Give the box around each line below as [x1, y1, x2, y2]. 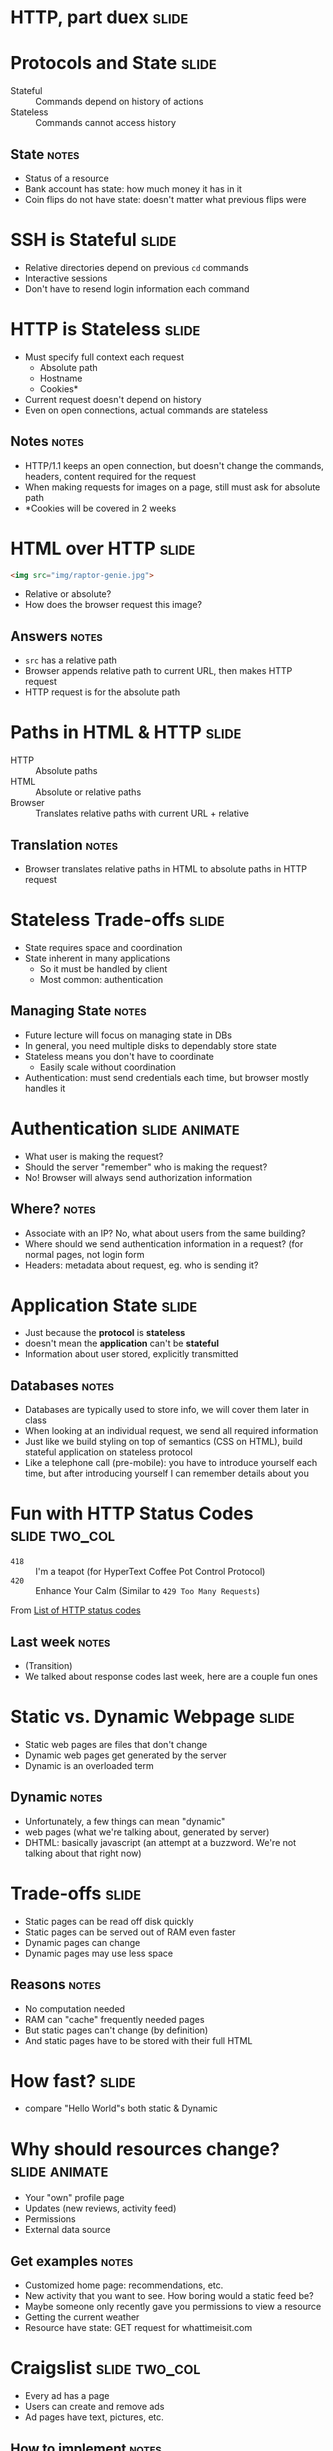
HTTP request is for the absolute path [24, 686, 181, 698]
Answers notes [10, 627, 103, 645]
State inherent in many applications [24, 952, 171, 964]
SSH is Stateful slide [10, 229, 177, 251]
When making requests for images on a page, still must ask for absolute [24, 481, 321, 493]
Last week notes [10, 1633, 111, 1650]
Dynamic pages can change [24, 1936, 141, 1948]
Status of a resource [24, 172, 110, 184]
